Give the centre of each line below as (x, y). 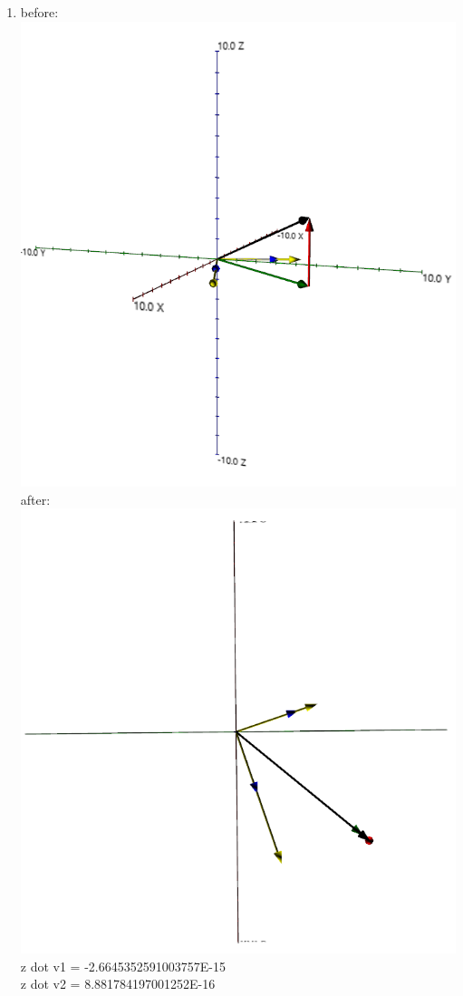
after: (35, 499)
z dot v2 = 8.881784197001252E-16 (118, 984)
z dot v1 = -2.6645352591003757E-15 (123, 966)
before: (39, 12)
